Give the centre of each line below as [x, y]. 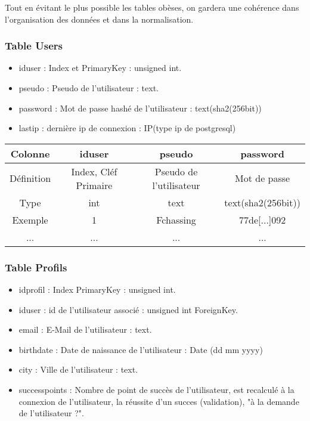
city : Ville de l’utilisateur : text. [78, 369]
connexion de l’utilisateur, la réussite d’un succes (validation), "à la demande [159, 401]
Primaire [94, 185]
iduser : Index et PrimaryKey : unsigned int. [100, 68]
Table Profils [36, 267]
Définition [30, 178]
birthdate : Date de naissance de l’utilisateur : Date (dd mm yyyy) [141, 349]
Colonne [30, 153]
